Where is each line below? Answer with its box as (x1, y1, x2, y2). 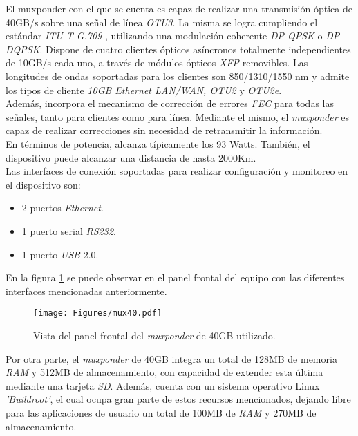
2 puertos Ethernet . (21, 200, 104, 215)
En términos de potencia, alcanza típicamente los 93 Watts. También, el (6, 136, 310, 151)
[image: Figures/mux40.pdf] (33, 308, 162, 319)
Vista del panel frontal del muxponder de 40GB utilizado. (33, 328, 276, 342)
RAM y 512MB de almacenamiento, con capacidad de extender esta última (6, 365, 323, 379)
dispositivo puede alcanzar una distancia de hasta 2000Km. (6, 150, 256, 164)
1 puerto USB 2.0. (21, 247, 99, 261)
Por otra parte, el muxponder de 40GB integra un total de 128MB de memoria (6, 351, 337, 366)
